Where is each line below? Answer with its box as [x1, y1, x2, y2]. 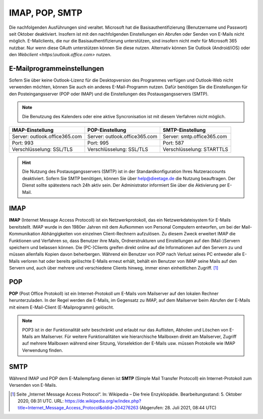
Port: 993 [12, 139, 34, 146]
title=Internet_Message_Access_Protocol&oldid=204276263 [18, 405, 139, 411]
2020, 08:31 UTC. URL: [18, 398, 64, 404]
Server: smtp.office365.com [162, 133, 227, 140]
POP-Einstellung [87, 126, 127, 133]
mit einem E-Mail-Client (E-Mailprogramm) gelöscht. [9, 304, 114, 310]
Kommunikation [9, 231, 40, 237]
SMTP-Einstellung [162, 126, 206, 133]
